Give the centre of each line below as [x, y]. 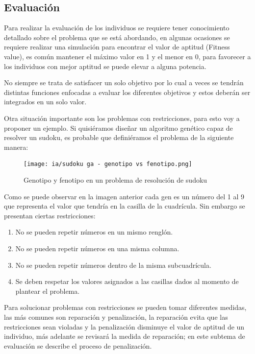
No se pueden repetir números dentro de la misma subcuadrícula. [113, 265]
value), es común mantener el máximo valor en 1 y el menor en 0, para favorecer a [127, 56]
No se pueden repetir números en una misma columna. [97, 248]
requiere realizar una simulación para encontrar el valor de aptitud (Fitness [117, 47]
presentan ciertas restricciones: [50, 215]
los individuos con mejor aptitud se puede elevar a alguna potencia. [105, 66]
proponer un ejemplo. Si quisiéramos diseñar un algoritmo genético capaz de [118, 128]
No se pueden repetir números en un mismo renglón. [94, 232]
